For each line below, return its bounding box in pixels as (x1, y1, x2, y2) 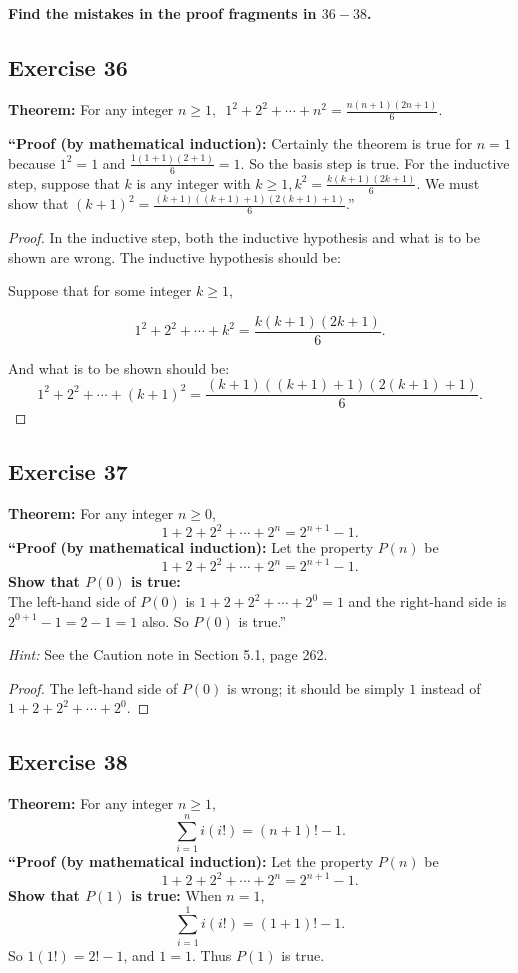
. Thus (191, 944, 232, 965)
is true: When (130, 885, 222, 906)
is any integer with (136, 172, 251, 193)
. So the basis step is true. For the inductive (240, 152, 510, 173)
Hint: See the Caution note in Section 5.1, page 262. (8, 644, 328, 665)
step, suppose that (8, 172, 120, 193)
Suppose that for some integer (8, 280, 192, 301)
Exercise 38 (8, 746, 128, 777)
